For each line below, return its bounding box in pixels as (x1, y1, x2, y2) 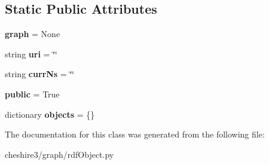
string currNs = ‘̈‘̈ (5, 68, 75, 80)
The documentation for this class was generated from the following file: (5, 128, 265, 140)
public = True (5, 87, 60, 100)
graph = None (5, 27, 60, 40)
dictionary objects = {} (5, 108, 95, 120)
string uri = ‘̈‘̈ (5, 47, 57, 60)
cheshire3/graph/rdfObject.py (5, 148, 114, 160)
